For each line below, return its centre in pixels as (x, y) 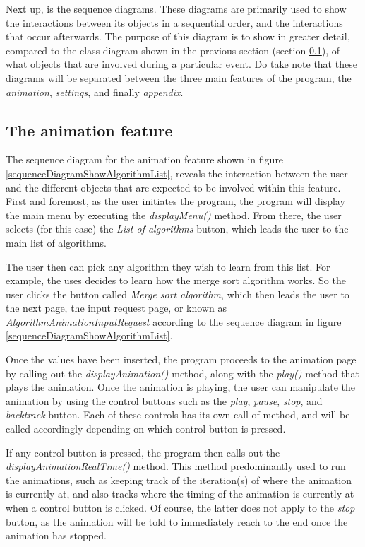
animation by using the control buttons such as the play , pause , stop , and (164, 400)
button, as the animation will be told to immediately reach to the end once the (177, 521)
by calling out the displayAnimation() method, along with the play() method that (182, 373)
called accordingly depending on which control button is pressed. (146, 429)
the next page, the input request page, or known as (116, 308)
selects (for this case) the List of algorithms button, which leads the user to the (177, 229)
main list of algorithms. (56, 242)
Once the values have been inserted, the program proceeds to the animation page (181, 359)
